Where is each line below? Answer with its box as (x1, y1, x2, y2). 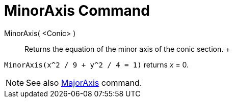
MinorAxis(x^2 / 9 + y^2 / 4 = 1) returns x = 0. (4, 60, 189, 69)
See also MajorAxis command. (26, 77, 142, 88)
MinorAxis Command (4, 2, 150, 19)
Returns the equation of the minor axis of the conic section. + (24, 44, 230, 53)
